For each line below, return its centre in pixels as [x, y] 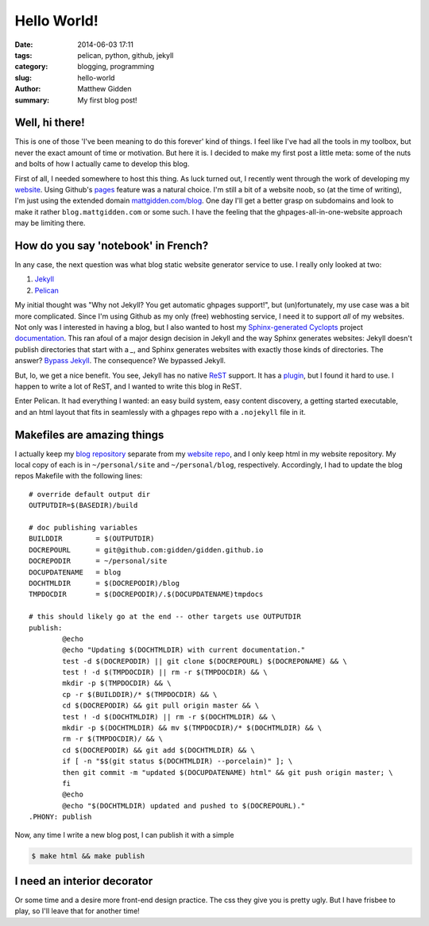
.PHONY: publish [60, 817]
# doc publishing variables [83, 527]
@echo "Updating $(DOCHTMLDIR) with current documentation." [184, 650]
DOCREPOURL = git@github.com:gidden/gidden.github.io [146, 550]
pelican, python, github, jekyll [126, 55]
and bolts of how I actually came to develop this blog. [102, 164]
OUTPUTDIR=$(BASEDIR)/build [83, 506]
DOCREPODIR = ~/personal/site [98, 561]
